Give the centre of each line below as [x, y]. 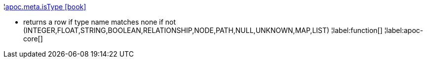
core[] [33, 39]
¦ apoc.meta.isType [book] [45, 7]
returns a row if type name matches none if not [100, 22]
